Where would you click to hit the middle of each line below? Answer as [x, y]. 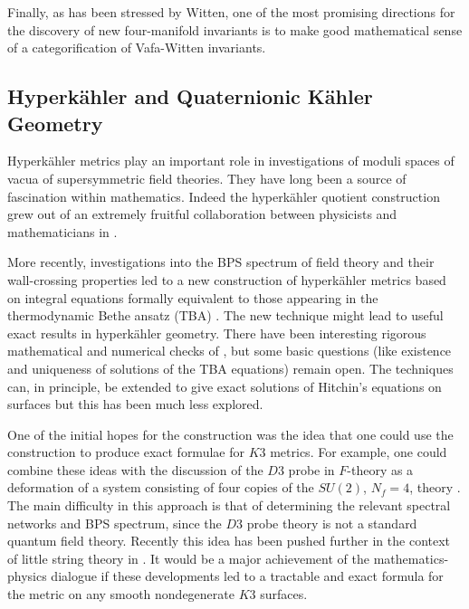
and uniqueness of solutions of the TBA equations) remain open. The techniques [230, 368]
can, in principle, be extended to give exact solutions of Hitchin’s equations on [225, 386]
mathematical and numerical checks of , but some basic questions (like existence [230, 351]
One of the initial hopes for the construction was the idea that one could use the [230, 434]
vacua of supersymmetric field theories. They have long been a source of [207, 178]
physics [27, 576]
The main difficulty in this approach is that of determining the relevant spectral [229, 505]
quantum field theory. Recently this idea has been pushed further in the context [229, 541]
